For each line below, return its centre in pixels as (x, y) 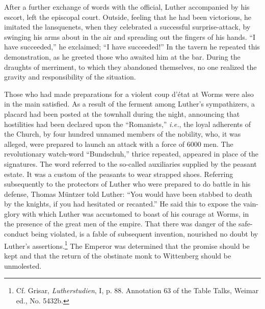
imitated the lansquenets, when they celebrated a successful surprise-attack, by (127, 27)
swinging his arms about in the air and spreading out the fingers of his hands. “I (130, 36)
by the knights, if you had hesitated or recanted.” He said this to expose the (123, 204)
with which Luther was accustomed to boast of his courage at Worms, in (136, 213)
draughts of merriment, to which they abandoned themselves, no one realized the (130, 67)
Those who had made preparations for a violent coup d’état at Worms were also (129, 94)
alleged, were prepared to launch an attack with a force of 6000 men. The (119, 144)
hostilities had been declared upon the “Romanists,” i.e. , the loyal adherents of (127, 124)
